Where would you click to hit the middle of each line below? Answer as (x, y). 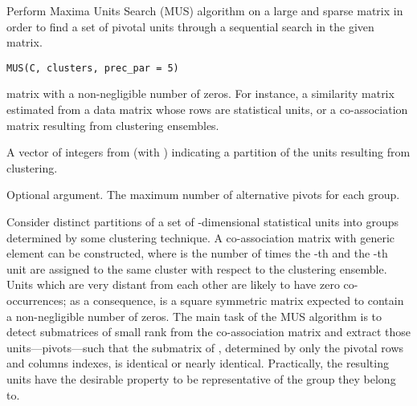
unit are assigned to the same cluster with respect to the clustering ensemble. (197, 268)
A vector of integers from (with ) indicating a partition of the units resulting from (208, 152)
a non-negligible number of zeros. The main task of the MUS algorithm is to (194, 316)
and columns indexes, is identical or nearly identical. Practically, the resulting (198, 363)
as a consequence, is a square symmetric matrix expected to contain (237, 300)
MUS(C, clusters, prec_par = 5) (93, 68)
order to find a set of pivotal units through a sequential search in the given (190, 26)
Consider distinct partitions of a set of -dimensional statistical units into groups (203, 221)
